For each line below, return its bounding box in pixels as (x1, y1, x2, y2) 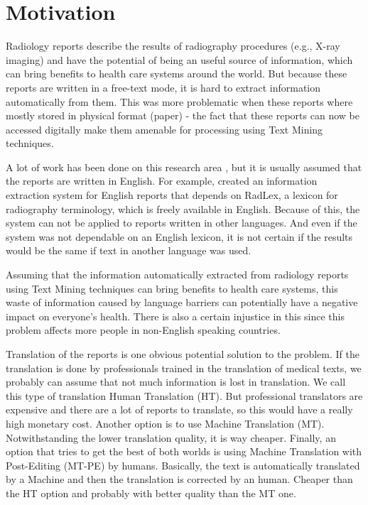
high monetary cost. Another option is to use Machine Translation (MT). (6, 416, 325, 430)
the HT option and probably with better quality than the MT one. (6, 485, 296, 500)
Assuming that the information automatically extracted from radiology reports (6, 267, 349, 282)
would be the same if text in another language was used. (6, 243, 251, 258)
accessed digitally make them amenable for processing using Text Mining (6, 121, 323, 136)
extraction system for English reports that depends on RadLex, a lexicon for (6, 188, 338, 202)
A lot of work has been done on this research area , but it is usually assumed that (6, 159, 362, 174)
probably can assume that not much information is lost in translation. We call (6, 374, 346, 389)
